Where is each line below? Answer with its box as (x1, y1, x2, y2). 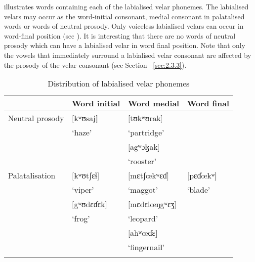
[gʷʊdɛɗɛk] (72, 198, 107, 210)
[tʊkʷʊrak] (127, 112, 163, 124)
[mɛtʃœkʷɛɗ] (127, 170, 169, 181)
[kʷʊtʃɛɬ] (72, 170, 100, 181)
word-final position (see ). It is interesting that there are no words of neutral (4, 30, 236, 41)
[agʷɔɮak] (127, 141, 160, 153)
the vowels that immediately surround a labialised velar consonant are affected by (4, 49, 252, 60)
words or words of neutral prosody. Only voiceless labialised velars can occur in (4, 21, 244, 31)
